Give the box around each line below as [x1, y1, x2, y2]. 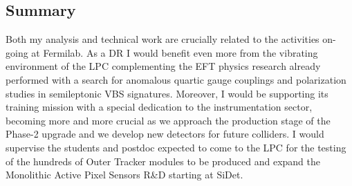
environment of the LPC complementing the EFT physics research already [6, 59, 321, 73]
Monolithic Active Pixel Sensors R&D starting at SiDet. [6, 167, 243, 182]
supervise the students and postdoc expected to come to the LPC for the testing [6, 140, 346, 154]
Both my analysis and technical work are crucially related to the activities [6, 32, 319, 46]
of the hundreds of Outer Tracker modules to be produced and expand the [6, 154, 320, 168]
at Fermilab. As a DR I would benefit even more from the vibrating [31, 45, 318, 59]
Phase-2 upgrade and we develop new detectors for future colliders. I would [6, 127, 324, 141]
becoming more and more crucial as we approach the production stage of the [6, 113, 331, 127]
